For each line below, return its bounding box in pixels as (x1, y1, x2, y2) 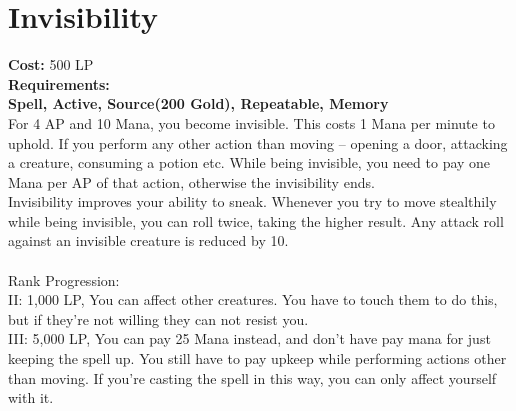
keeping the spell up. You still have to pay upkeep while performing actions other (8, 348, 507, 369)
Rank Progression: (8, 269, 120, 290)
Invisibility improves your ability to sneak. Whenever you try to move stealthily (8, 191, 497, 212)
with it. (8, 387, 54, 408)
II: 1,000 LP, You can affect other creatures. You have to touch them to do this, (8, 289, 498, 310)
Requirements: (8, 73, 110, 94)
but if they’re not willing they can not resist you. (8, 308, 309, 329)
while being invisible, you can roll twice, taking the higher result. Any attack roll (8, 210, 504, 231)
